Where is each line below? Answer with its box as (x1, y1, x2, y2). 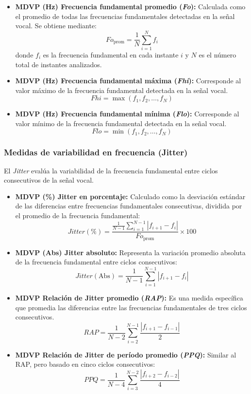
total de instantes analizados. (15, 59, 102, 69)
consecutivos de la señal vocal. (4, 175, 94, 185)
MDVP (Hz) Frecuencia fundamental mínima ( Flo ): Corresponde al (15, 109, 239, 119)
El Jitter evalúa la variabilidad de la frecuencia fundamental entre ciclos (4, 165, 218, 175)
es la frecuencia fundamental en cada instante (43, 49, 179, 59)
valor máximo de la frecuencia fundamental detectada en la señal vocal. (15, 85, 228, 95)
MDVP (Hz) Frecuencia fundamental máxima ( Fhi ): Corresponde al (15, 75, 241, 86)
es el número (199, 49, 236, 59)
